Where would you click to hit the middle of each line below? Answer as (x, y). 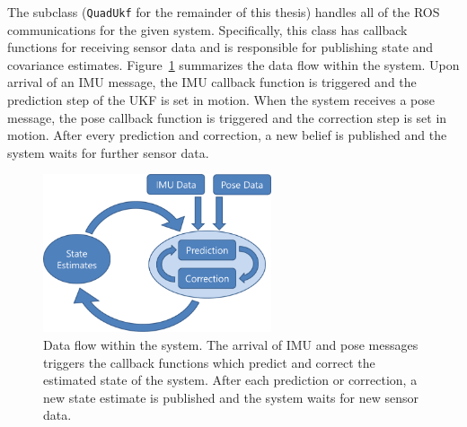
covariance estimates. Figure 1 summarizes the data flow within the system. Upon (233, 64)
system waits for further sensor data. (108, 152)
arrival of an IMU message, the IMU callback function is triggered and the (212, 82)
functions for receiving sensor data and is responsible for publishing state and (220, 47)
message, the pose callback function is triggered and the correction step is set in (227, 117)
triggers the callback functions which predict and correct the (209, 362)
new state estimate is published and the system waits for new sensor (231, 397)
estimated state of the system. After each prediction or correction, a (230, 380)
